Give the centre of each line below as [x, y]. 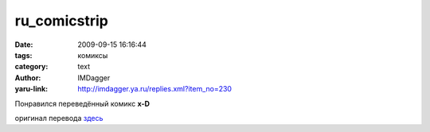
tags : [23, 55]
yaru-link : [31, 89]
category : [31, 67]
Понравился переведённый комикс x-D [82, 103]
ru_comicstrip [62, 21]
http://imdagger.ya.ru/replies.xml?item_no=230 [155, 89]
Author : [28, 78]
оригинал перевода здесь [59, 118]
